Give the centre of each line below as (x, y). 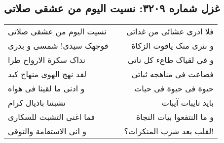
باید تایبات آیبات (187, 103)
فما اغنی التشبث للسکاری (52, 117)
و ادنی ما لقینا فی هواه (46, 88)
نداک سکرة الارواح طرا (47, 60)
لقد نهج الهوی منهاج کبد (47, 74)
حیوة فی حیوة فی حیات (174, 88)
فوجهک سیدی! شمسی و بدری (58, 46)
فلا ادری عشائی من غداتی (170, 31)
